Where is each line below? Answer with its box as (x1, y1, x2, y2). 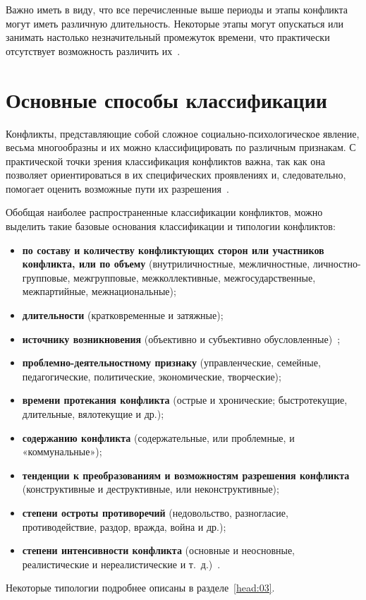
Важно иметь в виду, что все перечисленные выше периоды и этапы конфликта (6, 2, 348, 16)
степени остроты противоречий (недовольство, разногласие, (22, 505, 288, 520)
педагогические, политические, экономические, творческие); (22, 368, 281, 383)
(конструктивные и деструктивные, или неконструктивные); (22, 481, 279, 496)
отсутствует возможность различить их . (6, 43, 181, 58)
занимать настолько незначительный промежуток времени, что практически (6, 30, 330, 44)
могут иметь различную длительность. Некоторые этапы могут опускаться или (6, 16, 344, 30)
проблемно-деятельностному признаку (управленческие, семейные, (22, 355, 321, 370)
